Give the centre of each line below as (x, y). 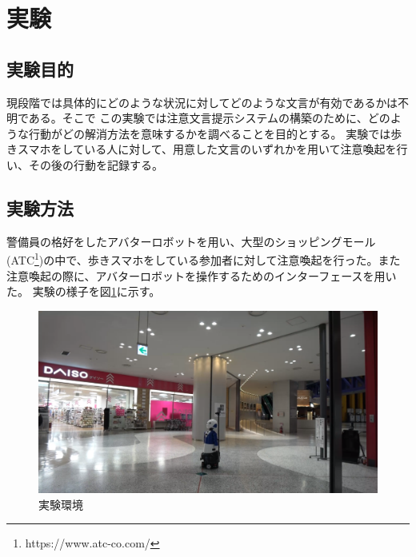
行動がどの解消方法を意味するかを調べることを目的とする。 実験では (210, 133)
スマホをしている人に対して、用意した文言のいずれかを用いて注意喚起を (207, 149)
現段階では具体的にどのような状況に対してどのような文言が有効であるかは (202, 102)
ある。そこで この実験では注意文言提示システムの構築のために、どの (209, 118)
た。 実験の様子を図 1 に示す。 (84, 291)
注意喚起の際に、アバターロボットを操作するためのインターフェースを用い (202, 275)
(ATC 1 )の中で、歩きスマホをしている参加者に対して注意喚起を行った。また (204, 259)
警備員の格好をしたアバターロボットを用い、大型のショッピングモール (191, 241)
